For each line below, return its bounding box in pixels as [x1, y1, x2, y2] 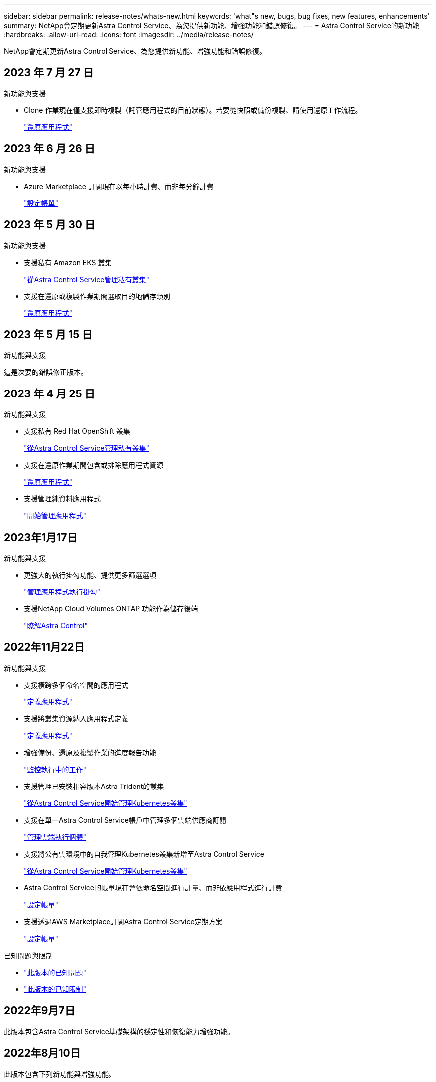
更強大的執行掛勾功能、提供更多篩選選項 [24, 571, 156, 580]
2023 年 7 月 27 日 [4, 66, 94, 79]
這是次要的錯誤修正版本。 [4, 368, 88, 377]
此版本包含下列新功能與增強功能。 [4, 1069, 115, 1078]
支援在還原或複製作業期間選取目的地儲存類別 [24, 292, 170, 300]
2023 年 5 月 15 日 [4, 328, 93, 341]
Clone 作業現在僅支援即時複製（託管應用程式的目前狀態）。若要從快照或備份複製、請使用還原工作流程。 [24, 105, 362, 114]
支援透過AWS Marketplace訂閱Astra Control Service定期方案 [24, 917, 222, 926]
